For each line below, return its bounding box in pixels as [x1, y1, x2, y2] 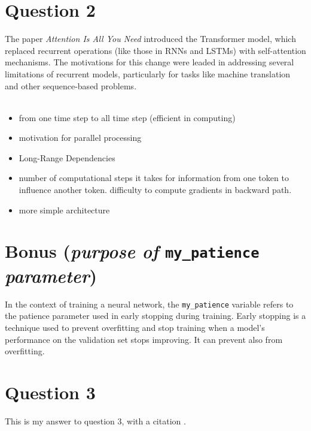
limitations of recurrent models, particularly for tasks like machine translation [5, 67, 291, 80]
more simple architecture [19, 203, 110, 216]
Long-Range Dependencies [19, 151, 115, 164]
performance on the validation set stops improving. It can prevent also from [5, 333, 283, 345]
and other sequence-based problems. [5, 79, 137, 92]
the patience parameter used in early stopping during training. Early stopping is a [5, 309, 306, 322]
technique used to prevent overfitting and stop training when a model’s [5, 321, 265, 333]
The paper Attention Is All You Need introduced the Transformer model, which [5, 32, 296, 45]
